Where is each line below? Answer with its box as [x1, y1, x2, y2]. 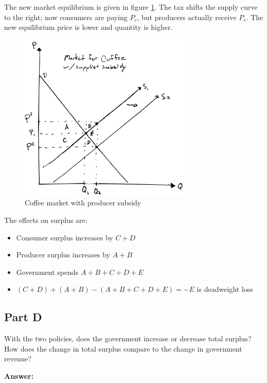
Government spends [16, 266, 79, 277]
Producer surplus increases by [16, 249, 111, 260]
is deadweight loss [197, 284, 253, 294]
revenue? [4, 353, 31, 364]
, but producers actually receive [137, 11, 237, 22]
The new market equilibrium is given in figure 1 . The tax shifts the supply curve [4, 2, 258, 12]
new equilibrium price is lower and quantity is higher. [4, 22, 173, 32]
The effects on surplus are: [4, 214, 87, 225]
